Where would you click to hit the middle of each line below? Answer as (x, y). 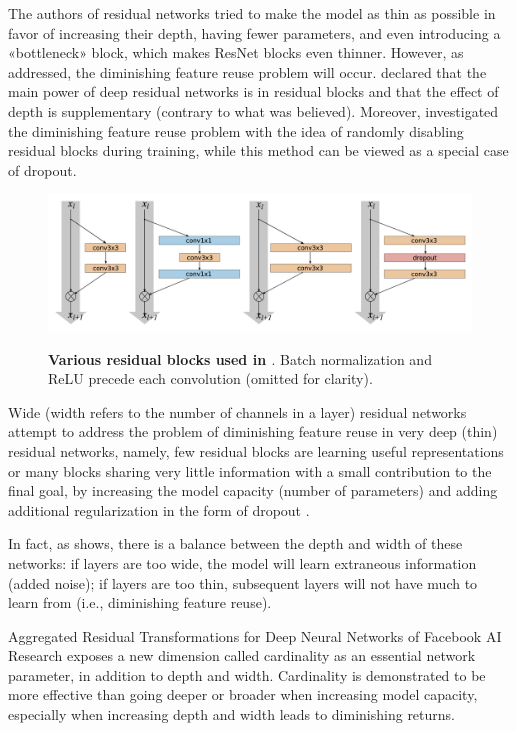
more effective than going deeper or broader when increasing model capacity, (243, 694)
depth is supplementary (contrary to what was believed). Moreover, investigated (253, 110)
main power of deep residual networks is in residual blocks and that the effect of (253, 91)
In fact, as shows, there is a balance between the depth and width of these (235, 543)
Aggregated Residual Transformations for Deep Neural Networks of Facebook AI (255, 635)
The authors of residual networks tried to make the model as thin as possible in (252, 13)
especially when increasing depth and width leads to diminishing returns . (232, 714)
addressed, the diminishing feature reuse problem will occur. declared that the (247, 71)
